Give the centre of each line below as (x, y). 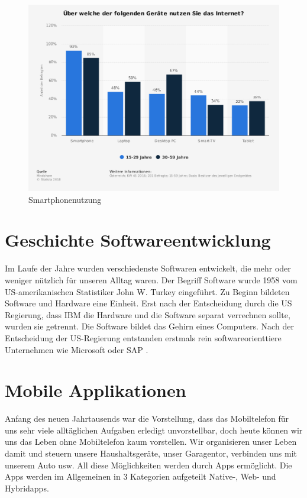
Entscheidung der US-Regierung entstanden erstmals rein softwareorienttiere (143, 337)
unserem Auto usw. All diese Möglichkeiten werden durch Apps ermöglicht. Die (148, 465)
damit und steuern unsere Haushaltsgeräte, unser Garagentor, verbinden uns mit (151, 453)
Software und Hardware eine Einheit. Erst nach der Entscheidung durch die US (148, 303)
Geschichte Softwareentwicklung (138, 240)
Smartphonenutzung (65, 199)
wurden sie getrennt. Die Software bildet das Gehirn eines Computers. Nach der (149, 326)
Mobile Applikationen (96, 390)
